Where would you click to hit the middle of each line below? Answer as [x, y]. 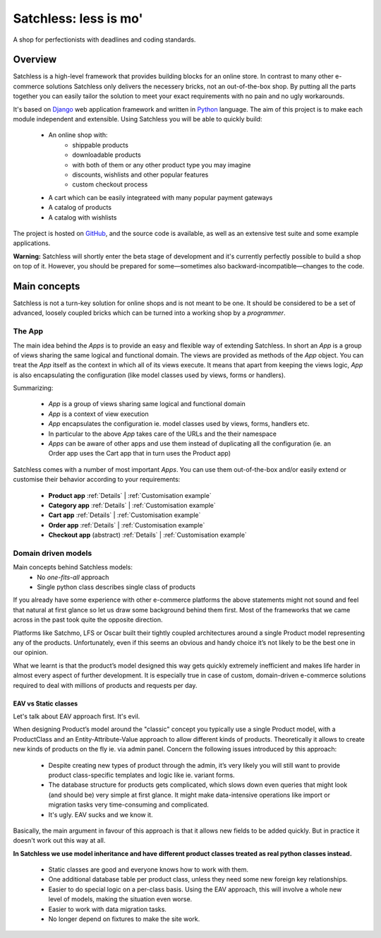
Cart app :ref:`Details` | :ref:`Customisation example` [125, 515]
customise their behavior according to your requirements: [97, 480]
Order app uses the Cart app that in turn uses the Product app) [139, 453]
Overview [35, 60]
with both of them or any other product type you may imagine [162, 165]
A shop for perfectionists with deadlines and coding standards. [104, 40]
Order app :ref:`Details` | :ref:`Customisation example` [127, 525]
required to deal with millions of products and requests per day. [105, 685]
